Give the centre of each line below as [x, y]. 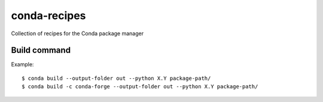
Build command [41, 50]
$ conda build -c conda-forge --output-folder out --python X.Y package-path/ [140, 87]
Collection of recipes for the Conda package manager [77, 33]
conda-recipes [48, 16]
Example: [22, 64]
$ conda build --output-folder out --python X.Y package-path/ [116, 78]
